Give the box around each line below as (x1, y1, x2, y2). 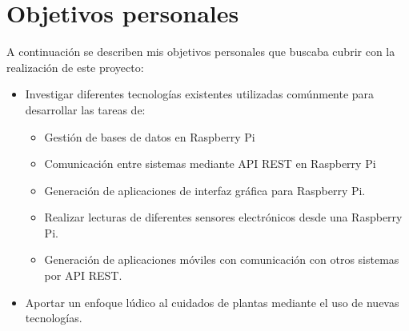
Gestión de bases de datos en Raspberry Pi (44, 128, 255, 145)
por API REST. (44, 267, 122, 284)
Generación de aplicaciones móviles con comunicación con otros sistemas (44, 251, 399, 268)
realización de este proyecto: (6, 58, 144, 75)
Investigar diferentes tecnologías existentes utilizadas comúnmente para (25, 86, 375, 102)
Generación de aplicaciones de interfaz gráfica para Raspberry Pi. (44, 181, 366, 198)
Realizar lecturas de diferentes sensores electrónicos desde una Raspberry (44, 209, 403, 225)
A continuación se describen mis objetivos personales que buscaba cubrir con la (6, 43, 395, 60)
